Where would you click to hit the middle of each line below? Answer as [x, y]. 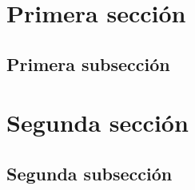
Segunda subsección [90, 173]
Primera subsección [88, 63]
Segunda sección [97, 123]
